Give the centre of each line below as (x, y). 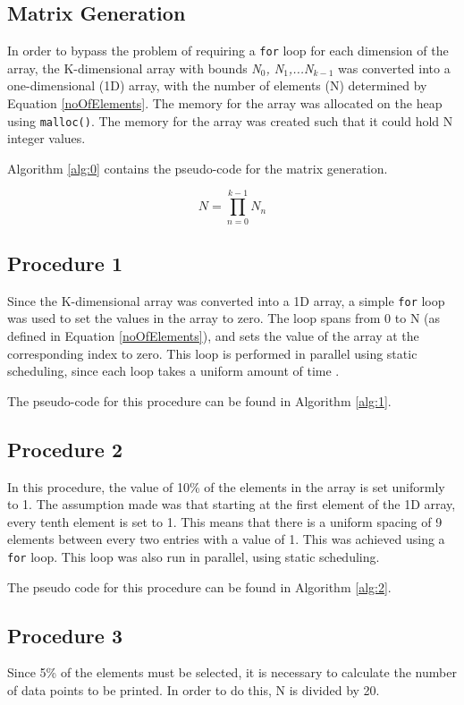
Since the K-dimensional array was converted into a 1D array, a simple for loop (226, 300)
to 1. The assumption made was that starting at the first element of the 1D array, (232, 504)
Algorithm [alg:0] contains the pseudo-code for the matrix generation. (198, 168)
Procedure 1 (65, 263)
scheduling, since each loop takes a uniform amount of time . (173, 371)
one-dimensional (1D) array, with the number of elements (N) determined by (217, 85)
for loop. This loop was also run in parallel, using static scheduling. (194, 557)
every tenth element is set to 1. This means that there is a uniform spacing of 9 (225, 521)
